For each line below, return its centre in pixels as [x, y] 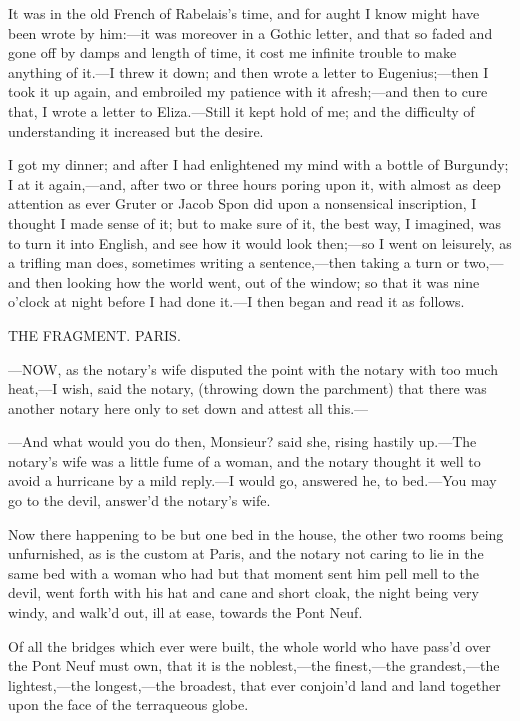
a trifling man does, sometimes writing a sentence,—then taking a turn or [234, 262]
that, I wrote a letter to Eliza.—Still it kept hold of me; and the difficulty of [241, 110]
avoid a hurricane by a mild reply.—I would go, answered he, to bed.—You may [252, 480]
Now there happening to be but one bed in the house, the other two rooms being [256, 533]
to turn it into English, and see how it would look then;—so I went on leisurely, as [260, 242]
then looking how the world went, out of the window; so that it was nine [257, 281]
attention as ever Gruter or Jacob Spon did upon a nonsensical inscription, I [242, 203]
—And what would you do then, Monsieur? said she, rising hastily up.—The [242, 441]
